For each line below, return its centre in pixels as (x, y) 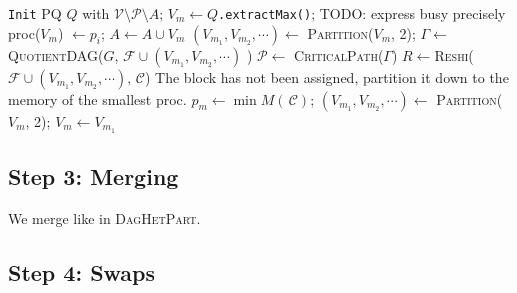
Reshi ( (454, 54)
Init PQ (35, 13)
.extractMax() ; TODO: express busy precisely (362, 13)
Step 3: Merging (93, 175)
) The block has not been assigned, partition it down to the (326, 76)
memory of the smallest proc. (97, 98)
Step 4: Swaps (82, 271)
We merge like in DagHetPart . (104, 217)
